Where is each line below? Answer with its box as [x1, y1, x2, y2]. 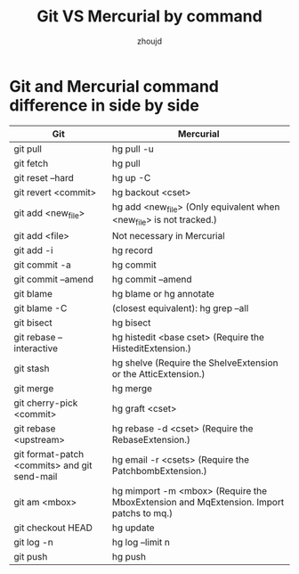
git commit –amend [13, 274, 93, 286]
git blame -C [13, 302, 68, 315]
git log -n [13, 537, 53, 549]
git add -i [13, 244, 53, 257]
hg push [111, 551, 147, 563]
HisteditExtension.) [111, 342, 191, 355]
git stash [13, 363, 50, 375]
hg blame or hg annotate [111, 288, 215, 300]
